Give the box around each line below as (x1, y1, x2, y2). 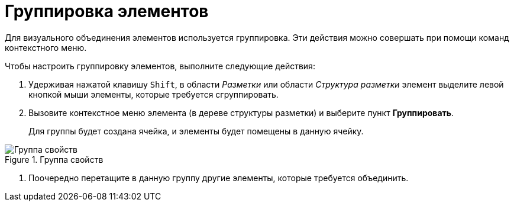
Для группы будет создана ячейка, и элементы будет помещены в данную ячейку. (28, 125, 364, 136)
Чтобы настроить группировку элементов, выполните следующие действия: (5, 60, 315, 71)
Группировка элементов (5, 1, 209, 21)
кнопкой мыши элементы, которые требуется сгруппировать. (28, 89, 279, 99)
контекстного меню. (5, 42, 87, 53)
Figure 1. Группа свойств (5, 154, 104, 165)
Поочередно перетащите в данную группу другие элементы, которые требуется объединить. (28, 172, 409, 183)
